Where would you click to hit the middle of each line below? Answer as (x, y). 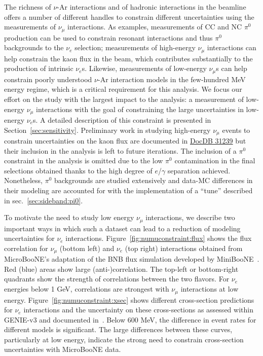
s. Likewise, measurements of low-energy (144, 68)
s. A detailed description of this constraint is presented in (122, 119)
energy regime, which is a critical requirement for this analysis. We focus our (123, 89)
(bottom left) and (87, 248)
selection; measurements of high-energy (135, 47)
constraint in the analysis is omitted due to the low (84, 161)
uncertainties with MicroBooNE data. (63, 349)
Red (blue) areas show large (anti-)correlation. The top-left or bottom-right (121, 269)
